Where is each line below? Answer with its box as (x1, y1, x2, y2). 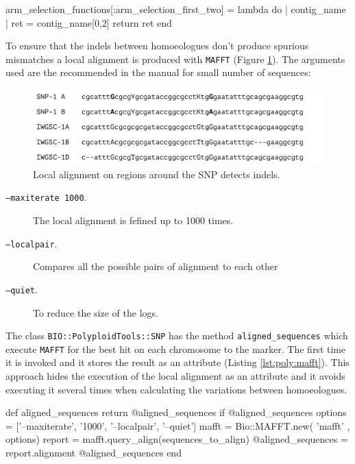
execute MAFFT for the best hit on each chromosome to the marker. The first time (5, 341, 346, 356)
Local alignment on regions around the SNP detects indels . (33, 167, 280, 181)
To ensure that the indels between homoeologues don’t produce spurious (5, 38, 309, 53)
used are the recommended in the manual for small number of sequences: (5, 65, 311, 80)
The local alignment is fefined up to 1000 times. (33, 213, 234, 228)
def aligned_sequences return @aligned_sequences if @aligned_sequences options (5, 405, 347, 419)
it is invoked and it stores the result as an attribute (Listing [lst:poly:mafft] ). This (5, 355, 350, 369)
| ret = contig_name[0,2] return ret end (5, 15, 172, 29)
